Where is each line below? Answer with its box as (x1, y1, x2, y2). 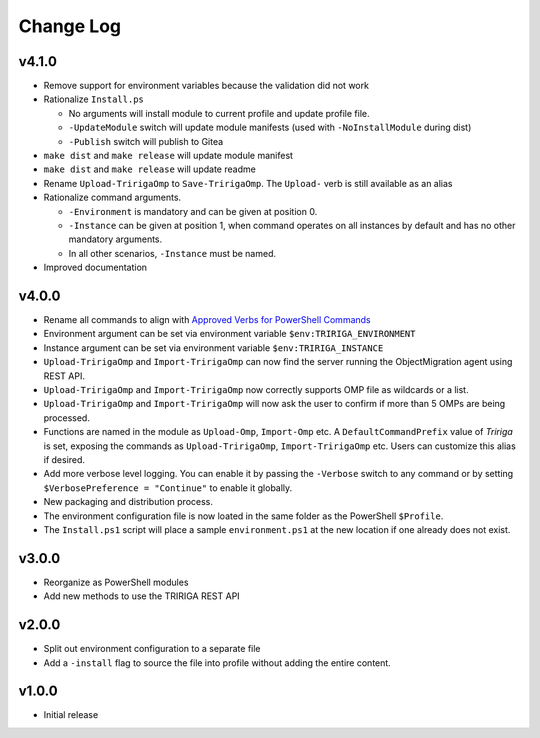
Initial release (43, 709, 99, 721)
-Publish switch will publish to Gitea (68, 135, 224, 147)
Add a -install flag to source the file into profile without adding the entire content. (43, 656, 392, 669)
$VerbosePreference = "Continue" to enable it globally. (43, 481, 293, 494)
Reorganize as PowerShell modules (43, 576, 189, 588)
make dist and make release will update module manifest (43, 150, 294, 162)
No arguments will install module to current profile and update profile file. (68, 107, 370, 119)
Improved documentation (43, 261, 148, 274)
